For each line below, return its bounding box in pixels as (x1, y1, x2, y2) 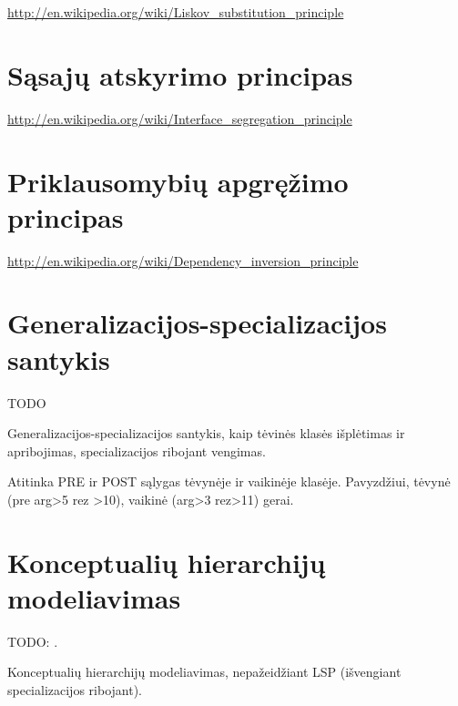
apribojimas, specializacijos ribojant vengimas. (7, 441, 266, 460)
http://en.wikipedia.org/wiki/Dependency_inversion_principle (7, 251, 359, 270)
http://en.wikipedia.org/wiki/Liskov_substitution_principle (7, 3, 344, 21)
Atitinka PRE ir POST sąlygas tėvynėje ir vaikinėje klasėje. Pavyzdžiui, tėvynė (7, 472, 451, 491)
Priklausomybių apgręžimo (7, 162, 349, 200)
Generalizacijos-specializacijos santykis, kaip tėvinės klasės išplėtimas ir (7, 424, 405, 443)
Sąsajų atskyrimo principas (7, 56, 353, 93)
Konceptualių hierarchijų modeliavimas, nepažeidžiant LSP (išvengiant (7, 662, 402, 681)
